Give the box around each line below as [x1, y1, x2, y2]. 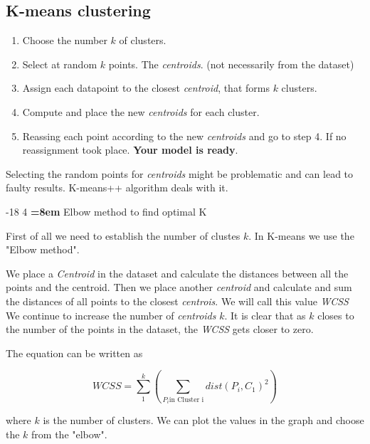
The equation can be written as [6, 345, 143, 360]
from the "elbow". [31, 426, 107, 441]
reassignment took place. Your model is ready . [22, 142, 238, 157]
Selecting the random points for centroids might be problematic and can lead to [6, 166, 354, 181]
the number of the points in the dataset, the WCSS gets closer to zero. [6, 322, 314, 337]
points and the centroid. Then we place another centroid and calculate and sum [6, 280, 352, 295]
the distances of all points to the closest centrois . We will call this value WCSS [6, 293, 349, 308]
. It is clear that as [224, 307, 306, 322]
